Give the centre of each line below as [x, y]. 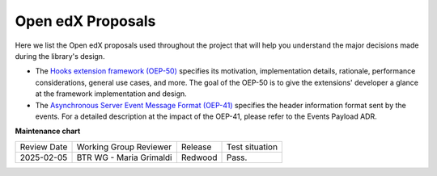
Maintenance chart [48, 131]
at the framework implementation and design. [111, 94]
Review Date [44, 147]
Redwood [199, 157]
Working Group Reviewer [124, 147]
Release [196, 147]
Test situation [252, 147]
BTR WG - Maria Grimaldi [124, 157]
